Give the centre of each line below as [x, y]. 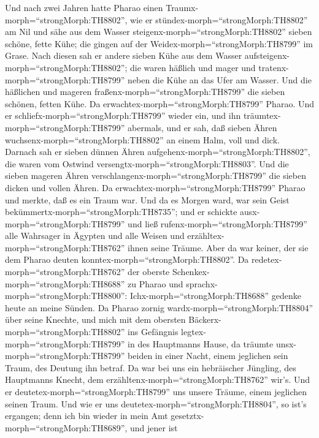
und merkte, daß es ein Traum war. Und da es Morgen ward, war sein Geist [147, 199]
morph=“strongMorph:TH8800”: [66, 296]
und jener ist [154, 427]
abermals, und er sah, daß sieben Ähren [202, 127]
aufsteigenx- [267, 55]
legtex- [194, 332]
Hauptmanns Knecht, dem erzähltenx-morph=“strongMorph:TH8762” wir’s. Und [158, 379]
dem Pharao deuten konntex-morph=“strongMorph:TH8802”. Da [127, 259]
